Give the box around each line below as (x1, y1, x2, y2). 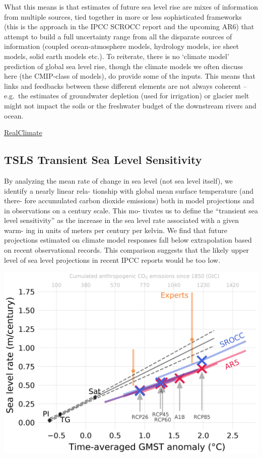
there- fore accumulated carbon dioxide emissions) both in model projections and (4, 195, 254, 206)
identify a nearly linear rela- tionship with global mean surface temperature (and (4, 185, 254, 196)
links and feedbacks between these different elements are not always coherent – (4, 80, 247, 91)
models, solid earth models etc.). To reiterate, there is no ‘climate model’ (4, 50, 229, 61)
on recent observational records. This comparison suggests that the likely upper (4, 245, 249, 255)
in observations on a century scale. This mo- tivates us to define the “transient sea (4, 205, 258, 215)
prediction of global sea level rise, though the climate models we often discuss (4, 61, 243, 71)
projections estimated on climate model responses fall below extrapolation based (4, 235, 252, 245)
